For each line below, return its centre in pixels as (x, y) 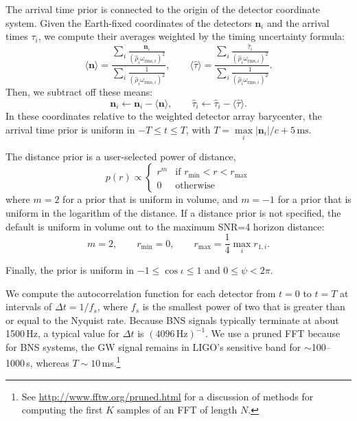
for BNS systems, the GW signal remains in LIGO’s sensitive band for (153, 346)
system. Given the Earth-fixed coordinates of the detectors (129, 22)
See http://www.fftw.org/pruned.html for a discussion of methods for (168, 396)
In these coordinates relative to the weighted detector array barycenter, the (164, 116)
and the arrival (298, 22)
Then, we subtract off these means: (79, 92)
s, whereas (48, 363)
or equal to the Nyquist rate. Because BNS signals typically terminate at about (172, 320)
